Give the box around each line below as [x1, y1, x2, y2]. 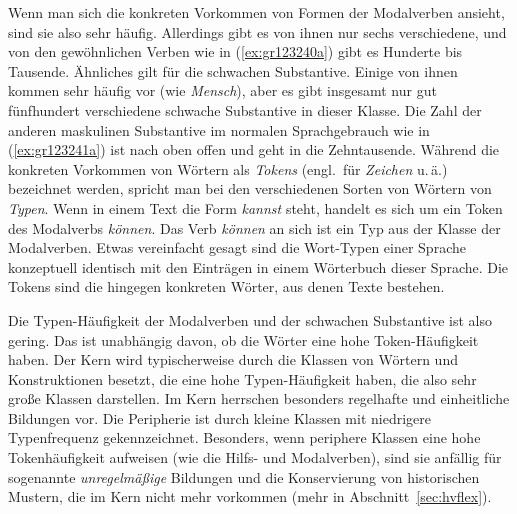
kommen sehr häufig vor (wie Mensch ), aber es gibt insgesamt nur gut [8, 80, 437, 101]
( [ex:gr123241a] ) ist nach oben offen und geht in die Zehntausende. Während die [8, 139, 500, 160]
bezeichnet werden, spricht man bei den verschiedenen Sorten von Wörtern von [8, 178, 492, 199]
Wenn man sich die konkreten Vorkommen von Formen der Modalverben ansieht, [8, 2, 505, 22]
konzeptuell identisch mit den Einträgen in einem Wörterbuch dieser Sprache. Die [8, 256, 509, 277]
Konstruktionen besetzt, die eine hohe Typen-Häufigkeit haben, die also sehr [8, 368, 477, 389]
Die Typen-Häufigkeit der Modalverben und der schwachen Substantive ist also [8, 309, 493, 330]
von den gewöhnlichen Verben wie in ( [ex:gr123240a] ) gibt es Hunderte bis [8, 41, 463, 62]
